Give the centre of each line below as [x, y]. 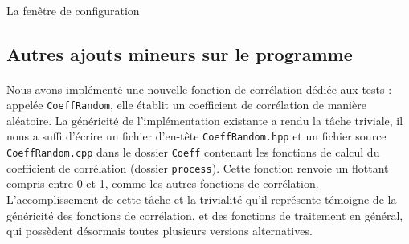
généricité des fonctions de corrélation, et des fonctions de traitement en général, [205, 215]
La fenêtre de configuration [73, 10]
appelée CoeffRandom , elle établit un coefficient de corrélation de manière [186, 105]
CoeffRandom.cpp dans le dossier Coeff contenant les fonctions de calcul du [193, 152]
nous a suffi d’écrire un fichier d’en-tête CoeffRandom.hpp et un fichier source [196, 136]
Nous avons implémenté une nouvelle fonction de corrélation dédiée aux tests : [199, 89]
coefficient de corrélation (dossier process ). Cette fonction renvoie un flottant [198, 167]
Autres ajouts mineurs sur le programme [180, 53]
